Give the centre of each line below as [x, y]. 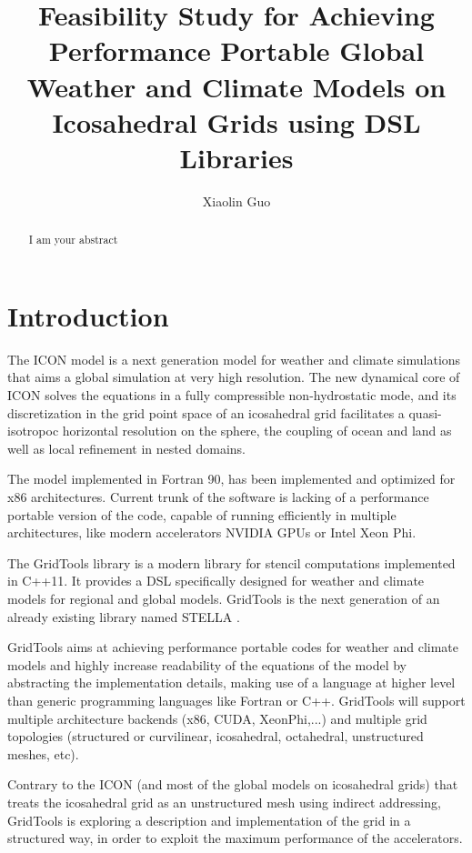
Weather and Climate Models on [236, 86]
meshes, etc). [43, 753]
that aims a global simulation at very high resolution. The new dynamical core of [234, 377]
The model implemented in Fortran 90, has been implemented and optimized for [231, 479]
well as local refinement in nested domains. [126, 448]
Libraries [236, 157]
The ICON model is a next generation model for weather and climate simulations [234, 359]
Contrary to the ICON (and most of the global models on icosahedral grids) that [233, 784]
